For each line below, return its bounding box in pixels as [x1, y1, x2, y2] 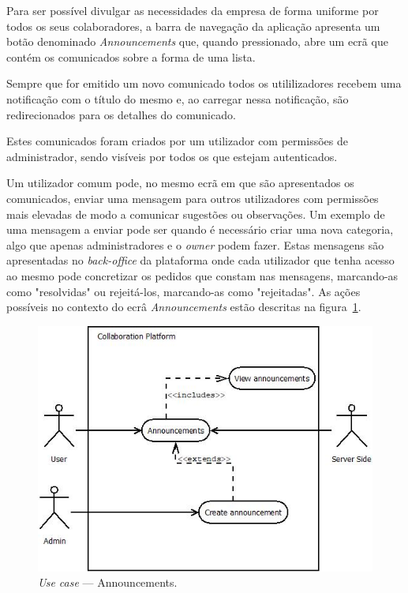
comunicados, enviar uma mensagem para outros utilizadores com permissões [6, 190, 379, 206]
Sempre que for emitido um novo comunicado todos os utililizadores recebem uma [6, 75, 402, 92]
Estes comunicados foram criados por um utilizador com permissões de [6, 133, 348, 149]
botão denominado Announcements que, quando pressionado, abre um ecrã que [6, 33, 388, 50]
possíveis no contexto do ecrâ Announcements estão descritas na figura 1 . [6, 298, 361, 315]
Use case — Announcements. [38, 574, 178, 591]
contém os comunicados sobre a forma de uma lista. [6, 48, 256, 65]
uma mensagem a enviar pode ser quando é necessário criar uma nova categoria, [6, 221, 394, 238]
